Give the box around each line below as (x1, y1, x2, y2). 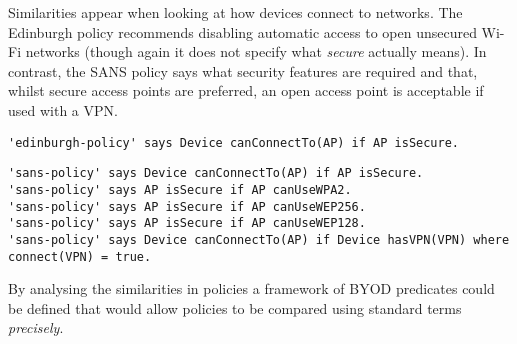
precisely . (8, 317, 64, 338)
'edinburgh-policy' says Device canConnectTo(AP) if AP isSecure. (8, 135, 460, 150)
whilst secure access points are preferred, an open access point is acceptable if (8, 80, 484, 101)
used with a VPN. (8, 99, 118, 120)
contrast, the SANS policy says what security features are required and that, (8, 60, 478, 81)
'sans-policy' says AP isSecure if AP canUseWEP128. (8, 216, 366, 231)
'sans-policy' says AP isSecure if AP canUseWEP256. (8, 199, 366, 214)
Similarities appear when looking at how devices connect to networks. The (8, 2, 463, 22)
